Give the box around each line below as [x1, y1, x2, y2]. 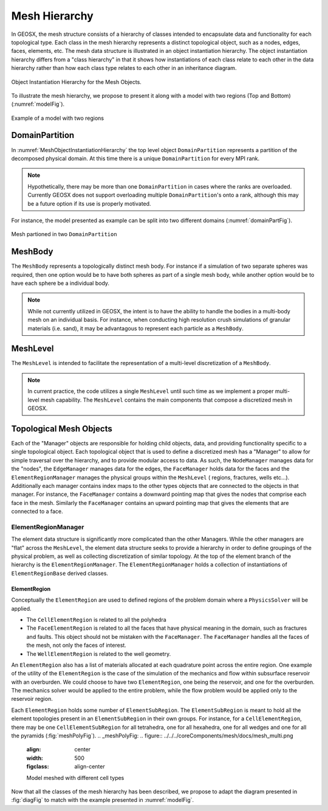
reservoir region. [11, 695, 53, 703]
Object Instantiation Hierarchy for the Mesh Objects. [11, 78, 142, 85]
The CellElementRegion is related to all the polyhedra [26, 616, 166, 623]
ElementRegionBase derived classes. [11, 569, 109, 577]
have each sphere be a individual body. [11, 280, 109, 287]
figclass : [26, 763, 49, 770]
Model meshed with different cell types [26, 774, 125, 781]
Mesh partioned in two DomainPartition [11, 231, 118, 238]
